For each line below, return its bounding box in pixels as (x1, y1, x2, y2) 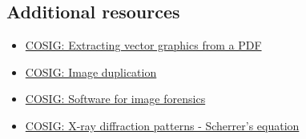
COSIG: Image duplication (25, 63, 157, 80)
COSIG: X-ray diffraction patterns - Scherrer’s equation (25, 117, 300, 133)
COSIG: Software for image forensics (25, 90, 206, 107)
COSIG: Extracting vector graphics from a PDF (25, 37, 262, 54)
